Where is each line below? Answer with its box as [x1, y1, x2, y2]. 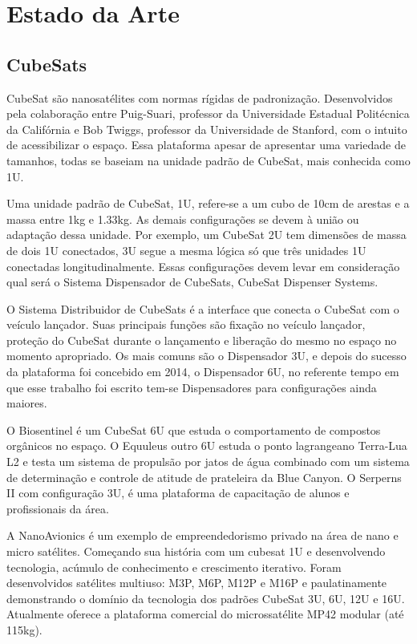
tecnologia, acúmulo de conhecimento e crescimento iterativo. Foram [6, 558, 342, 575]
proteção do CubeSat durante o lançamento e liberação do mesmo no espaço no [6, 331, 397, 348]
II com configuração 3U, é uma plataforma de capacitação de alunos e [6, 484, 350, 501]
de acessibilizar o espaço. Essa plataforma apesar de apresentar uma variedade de [6, 136, 406, 153]
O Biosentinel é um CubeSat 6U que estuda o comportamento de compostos [6, 421, 381, 438]
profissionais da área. [6, 500, 109, 516]
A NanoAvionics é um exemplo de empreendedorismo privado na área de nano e [6, 527, 399, 544]
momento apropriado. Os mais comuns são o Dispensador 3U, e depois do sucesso [6, 347, 407, 364]
